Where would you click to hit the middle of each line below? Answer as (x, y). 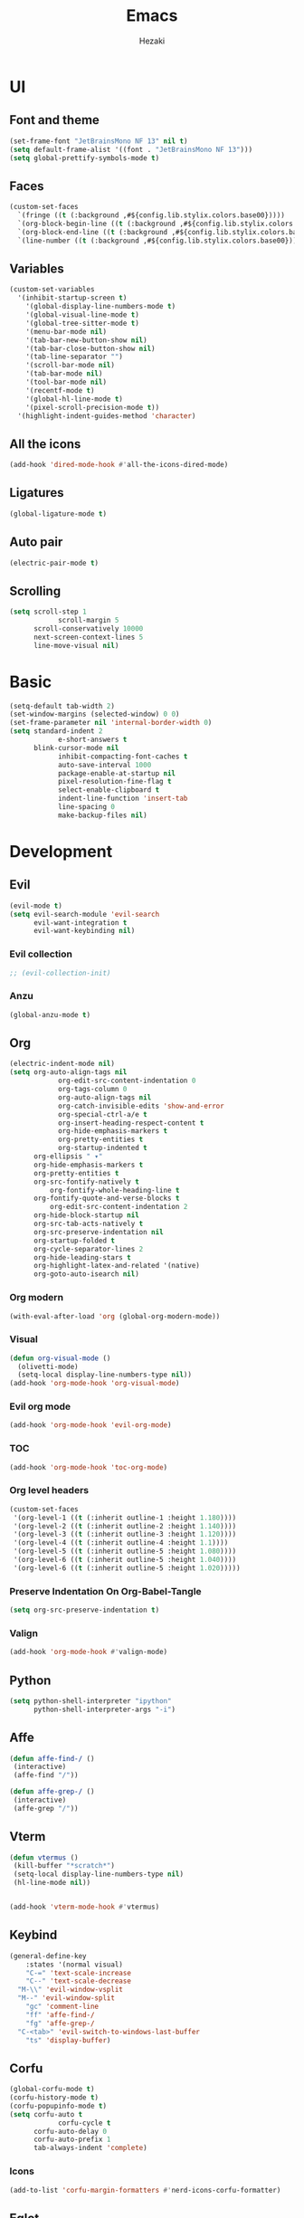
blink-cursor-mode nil (76, 747)
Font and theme (54, 120)
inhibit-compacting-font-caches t (123, 757)
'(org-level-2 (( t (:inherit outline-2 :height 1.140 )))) (125, 1526)
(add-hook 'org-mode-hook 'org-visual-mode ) (95, 1384)
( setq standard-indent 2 (56, 731)
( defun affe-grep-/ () (52, 1792)
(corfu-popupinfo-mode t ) (58, 2106)
